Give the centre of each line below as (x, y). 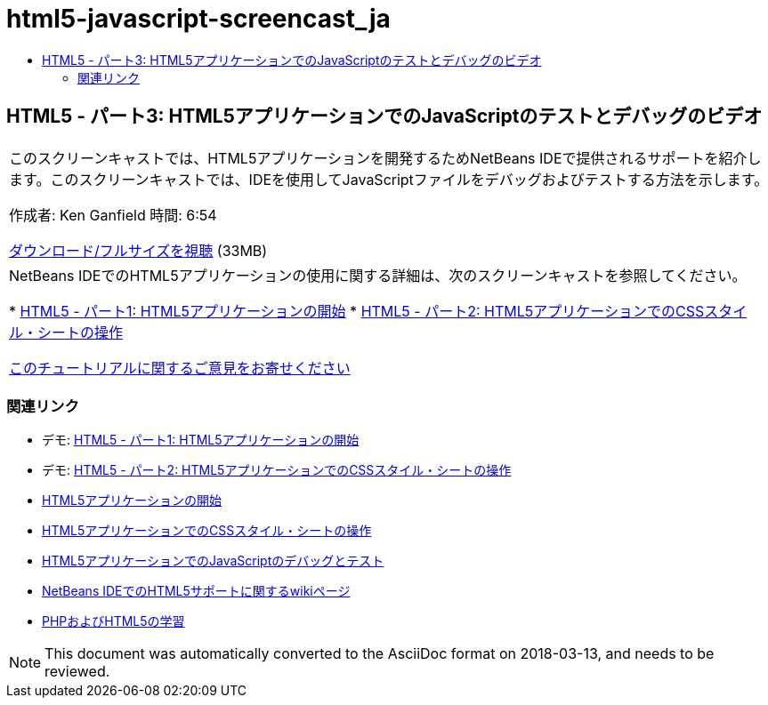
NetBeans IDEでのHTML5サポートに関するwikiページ (196, 591)
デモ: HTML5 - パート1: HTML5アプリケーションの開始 (201, 440)
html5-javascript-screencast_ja (198, 19)
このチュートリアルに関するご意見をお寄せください (180, 368)
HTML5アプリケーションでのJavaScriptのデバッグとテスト (213, 561)
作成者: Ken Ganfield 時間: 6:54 (113, 215)
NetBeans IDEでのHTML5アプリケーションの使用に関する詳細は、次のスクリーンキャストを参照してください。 (378, 275)
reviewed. (77, 672)
